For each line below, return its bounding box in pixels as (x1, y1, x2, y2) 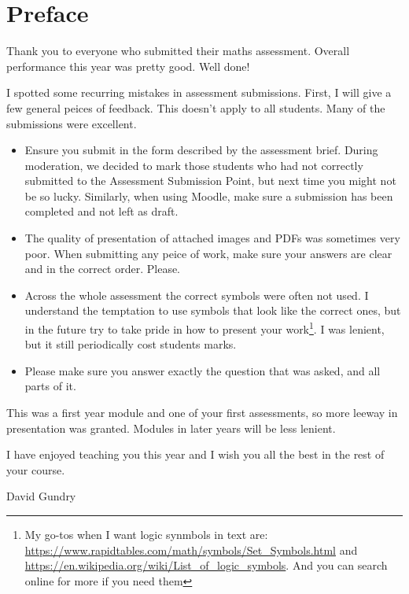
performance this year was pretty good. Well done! (6, 57, 250, 74)
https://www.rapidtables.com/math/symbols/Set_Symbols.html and (24, 541, 358, 558)
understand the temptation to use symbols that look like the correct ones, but (24, 302, 401, 319)
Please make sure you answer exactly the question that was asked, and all (24, 362, 381, 378)
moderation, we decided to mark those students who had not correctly (24, 157, 363, 173)
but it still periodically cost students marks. (24, 336, 237, 352)
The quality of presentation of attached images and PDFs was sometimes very (24, 230, 400, 246)
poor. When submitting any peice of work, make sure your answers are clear (24, 245, 392, 261)
